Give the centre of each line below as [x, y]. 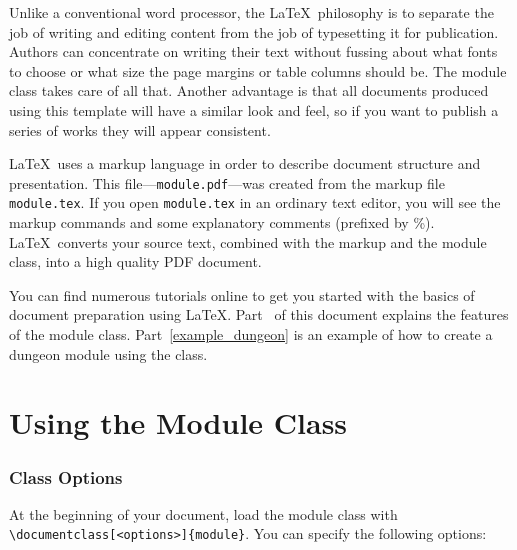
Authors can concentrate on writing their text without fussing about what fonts [253, 51]
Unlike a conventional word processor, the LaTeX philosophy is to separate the [251, 12]
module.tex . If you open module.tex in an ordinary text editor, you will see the [255, 202]
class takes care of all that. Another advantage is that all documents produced [249, 90]
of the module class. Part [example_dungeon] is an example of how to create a [251, 334]
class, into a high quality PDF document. [135, 261]
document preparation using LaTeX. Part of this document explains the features [259, 314]
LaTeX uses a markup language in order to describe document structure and [245, 163]
